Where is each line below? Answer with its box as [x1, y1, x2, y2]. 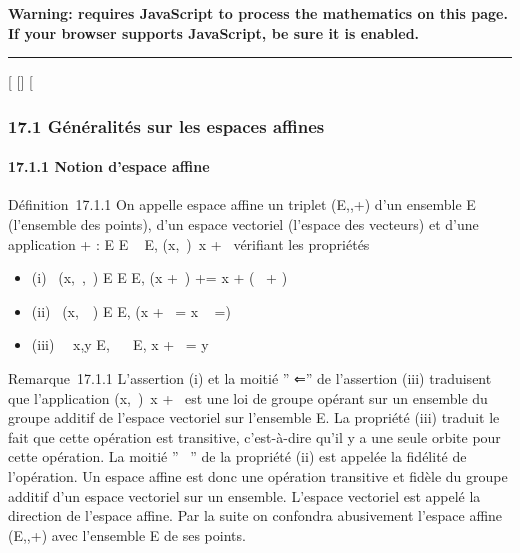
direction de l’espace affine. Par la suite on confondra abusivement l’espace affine [8, 505, 503, 526]
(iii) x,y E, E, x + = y [31, 334, 209, 355]
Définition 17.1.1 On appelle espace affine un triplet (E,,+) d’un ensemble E [8, 194, 476, 215]
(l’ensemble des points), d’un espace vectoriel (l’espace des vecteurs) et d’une [8, 214, 479, 235]
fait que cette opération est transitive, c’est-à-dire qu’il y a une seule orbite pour [8, 426, 501, 447]
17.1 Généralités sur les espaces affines [8, 113, 325, 138]
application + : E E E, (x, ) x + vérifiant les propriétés [8, 233, 370, 254]
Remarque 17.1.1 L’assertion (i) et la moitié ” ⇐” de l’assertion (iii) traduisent [8, 367, 492, 388]
